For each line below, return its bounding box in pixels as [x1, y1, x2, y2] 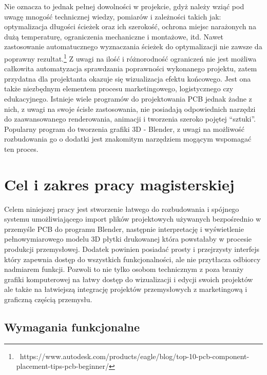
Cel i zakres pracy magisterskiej [4, 173, 235, 194]
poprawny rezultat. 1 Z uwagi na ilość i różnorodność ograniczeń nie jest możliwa [4, 51, 257, 64]
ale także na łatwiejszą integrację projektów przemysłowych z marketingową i [4, 284, 247, 294]
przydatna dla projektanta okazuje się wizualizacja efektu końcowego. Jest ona [4, 73, 251, 84]
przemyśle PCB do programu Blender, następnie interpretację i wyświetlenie [4, 223, 244, 234]
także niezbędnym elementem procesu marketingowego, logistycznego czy [4, 83, 234, 94]
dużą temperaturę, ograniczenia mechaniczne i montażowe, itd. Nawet [4, 31, 224, 42]
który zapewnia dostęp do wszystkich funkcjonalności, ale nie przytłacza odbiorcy [4, 253, 261, 264]
